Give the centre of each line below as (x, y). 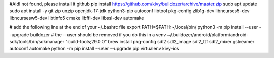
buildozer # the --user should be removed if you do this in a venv (98, 34)
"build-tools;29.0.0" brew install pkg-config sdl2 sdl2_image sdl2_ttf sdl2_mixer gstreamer (160, 41)
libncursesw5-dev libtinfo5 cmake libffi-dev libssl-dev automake (77, 18)
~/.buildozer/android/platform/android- (208, 34)
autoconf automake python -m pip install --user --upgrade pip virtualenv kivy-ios (94, 49)
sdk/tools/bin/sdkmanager (37, 41)
